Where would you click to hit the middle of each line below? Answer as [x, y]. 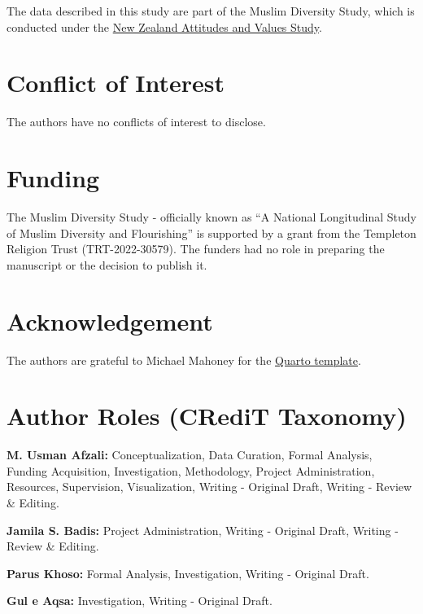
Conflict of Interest [116, 83]
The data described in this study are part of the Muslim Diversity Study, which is [211, 11]
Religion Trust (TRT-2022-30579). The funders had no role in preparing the [196, 249]
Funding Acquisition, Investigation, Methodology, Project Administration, [191, 470]
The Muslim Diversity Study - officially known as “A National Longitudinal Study [211, 217]
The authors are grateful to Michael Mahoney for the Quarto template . [184, 360]
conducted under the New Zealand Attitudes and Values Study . [164, 26]
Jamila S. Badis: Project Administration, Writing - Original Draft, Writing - [203, 530]
